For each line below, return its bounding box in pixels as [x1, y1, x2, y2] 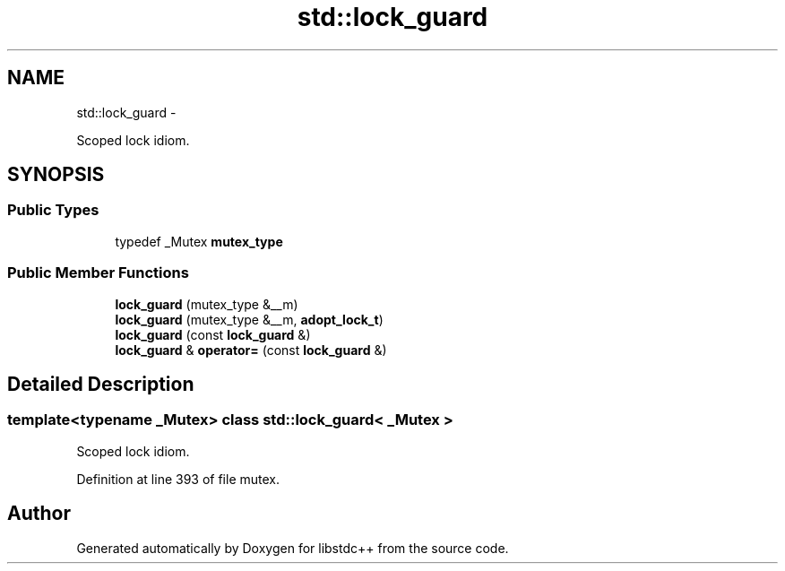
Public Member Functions [7, 264, 189, 282]
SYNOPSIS [7, 163, 105, 186]
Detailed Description [7, 372, 194, 395]
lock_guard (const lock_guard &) [115, 326, 311, 342]
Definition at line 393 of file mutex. [76, 471, 280, 487]
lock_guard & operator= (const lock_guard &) [115, 342, 387, 358]
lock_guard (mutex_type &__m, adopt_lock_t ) [115, 311, 384, 327]
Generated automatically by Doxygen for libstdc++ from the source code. [76, 540, 509, 556]
